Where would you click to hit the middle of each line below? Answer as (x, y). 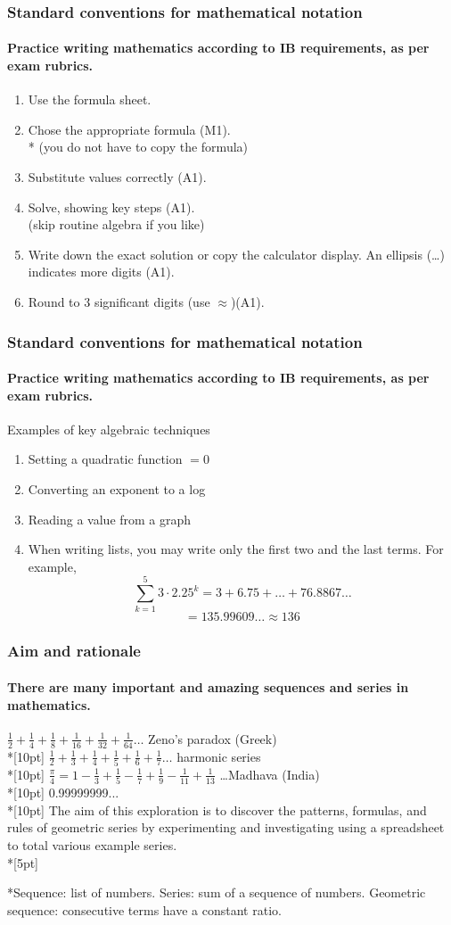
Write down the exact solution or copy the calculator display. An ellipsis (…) (236, 254)
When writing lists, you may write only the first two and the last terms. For (236, 549)
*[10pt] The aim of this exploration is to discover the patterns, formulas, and (217, 809)
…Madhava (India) (270, 774)
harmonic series (219, 756)
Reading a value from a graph (110, 519)
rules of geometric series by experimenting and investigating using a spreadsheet (226, 827)
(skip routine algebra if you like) (116, 224)
